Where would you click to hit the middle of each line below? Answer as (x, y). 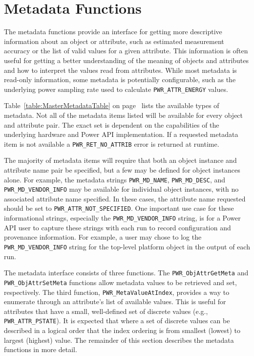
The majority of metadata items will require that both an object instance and (120, 160)
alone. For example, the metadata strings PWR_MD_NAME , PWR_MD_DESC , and (115, 179)
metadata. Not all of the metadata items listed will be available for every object (124, 115)
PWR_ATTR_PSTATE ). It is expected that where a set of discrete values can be (117, 321)
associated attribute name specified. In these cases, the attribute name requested (125, 198)
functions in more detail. (41, 349)
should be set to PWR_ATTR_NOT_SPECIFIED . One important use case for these (119, 208)
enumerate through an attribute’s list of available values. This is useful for (115, 301)
